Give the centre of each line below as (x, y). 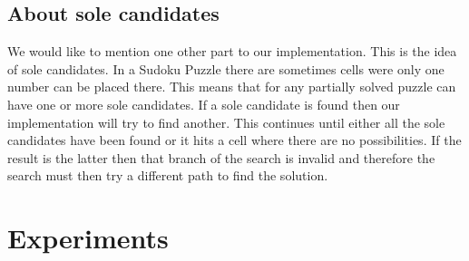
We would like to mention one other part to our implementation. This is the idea (232, 51)
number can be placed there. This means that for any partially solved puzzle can (232, 87)
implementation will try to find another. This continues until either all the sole (226, 122)
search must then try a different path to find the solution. (168, 175)
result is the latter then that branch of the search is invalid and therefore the (221, 157)
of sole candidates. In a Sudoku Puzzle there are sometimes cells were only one (226, 68)
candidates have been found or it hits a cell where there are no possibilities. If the (234, 140)
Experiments (88, 238)
